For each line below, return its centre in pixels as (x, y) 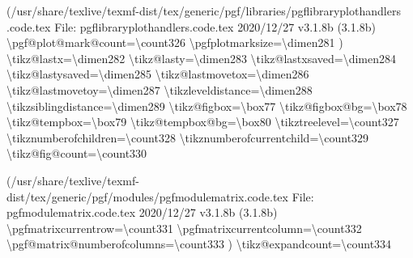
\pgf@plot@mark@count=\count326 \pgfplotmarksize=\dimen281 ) (175, 42)
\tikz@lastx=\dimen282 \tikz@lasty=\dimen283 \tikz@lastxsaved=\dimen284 (202, 58)
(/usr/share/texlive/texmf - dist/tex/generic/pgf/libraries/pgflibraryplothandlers (204, 11)
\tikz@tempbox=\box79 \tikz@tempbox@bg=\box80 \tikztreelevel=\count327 (203, 122)
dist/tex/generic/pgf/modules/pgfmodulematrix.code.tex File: (160, 196)
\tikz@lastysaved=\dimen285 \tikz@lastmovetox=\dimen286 (158, 74)
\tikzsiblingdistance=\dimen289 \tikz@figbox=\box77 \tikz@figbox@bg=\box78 (207, 106)
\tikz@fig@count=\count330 (77, 153)
